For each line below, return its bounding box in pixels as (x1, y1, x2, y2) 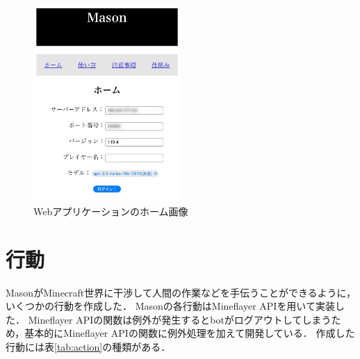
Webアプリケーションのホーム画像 (33, 203, 188, 218)
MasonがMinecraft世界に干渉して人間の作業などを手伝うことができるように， (6, 285, 356, 299)
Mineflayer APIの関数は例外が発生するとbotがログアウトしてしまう (28, 312, 332, 326)
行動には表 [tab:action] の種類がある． (6, 339, 171, 353)
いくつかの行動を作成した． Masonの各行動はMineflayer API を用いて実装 (6, 299, 335, 313)
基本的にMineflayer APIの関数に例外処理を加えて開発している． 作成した (24, 326, 355, 340)
